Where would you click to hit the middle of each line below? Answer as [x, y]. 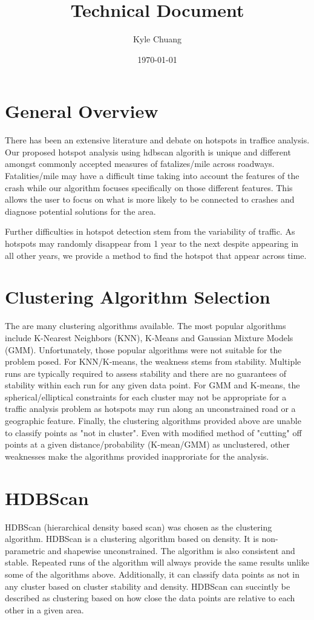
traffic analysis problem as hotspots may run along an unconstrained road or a [150, 409]
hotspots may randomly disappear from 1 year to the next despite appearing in [152, 243]
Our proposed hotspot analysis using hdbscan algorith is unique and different [148, 152]
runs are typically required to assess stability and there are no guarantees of [146, 373]
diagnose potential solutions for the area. [80, 211]
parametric [25, 550]
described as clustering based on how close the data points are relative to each [150, 598]
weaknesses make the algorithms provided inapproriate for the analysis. [137, 456]
